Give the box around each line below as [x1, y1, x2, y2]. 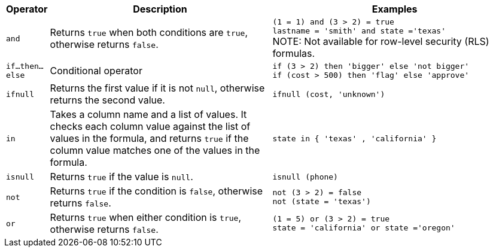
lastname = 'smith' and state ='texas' [272, 26, 446, 35]
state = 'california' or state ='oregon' [272, 223, 455, 232]
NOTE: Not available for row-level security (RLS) [272, 35, 489, 47]
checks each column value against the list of [50, 120, 251, 132]
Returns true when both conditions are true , [50, 26, 248, 38]
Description [133, 3, 187, 15]
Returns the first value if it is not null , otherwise [50, 82, 265, 94]
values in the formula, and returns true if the [50, 132, 249, 144]
